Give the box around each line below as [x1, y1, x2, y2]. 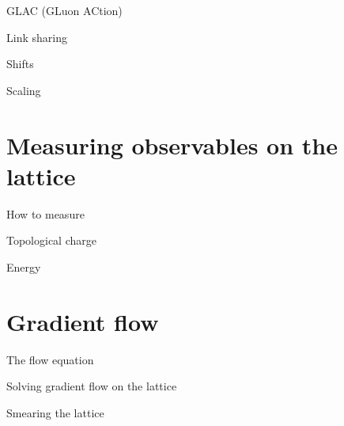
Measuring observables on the [6, 128, 338, 161]
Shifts [6, 55, 34, 72]
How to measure [6, 205, 85, 222]
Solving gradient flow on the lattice [6, 378, 177, 394]
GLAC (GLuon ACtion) [6, 2, 123, 18]
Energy [6, 258, 41, 275]
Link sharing [6, 29, 67, 45]
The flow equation [6, 351, 94, 367]
